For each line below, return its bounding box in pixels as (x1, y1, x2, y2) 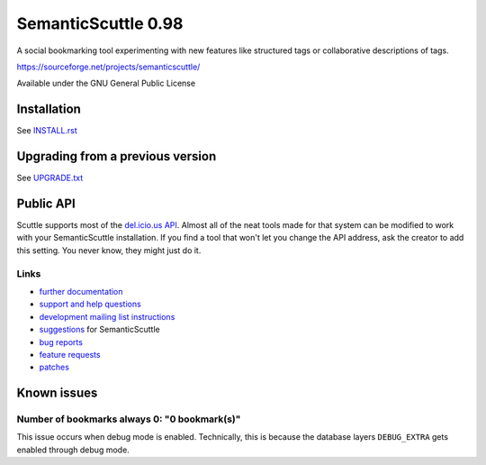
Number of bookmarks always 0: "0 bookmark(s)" (16, 413, 241, 425)
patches (39, 361, 69, 373)
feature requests (39, 349, 101, 360)
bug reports (39, 336, 83, 347)
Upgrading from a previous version (16, 149, 217, 164)
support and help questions (39, 298, 141, 310)
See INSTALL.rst (16, 125, 78, 136)
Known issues (16, 386, 98, 401)
